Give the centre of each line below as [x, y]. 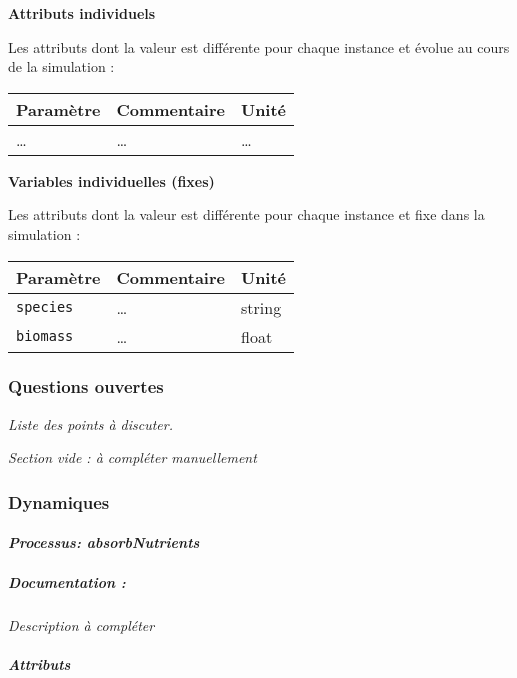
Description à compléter [81, 624]
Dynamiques [59, 501]
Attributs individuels [82, 13]
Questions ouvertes [86, 386]
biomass [45, 336]
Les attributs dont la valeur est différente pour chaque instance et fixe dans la [246, 214]
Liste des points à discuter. [90, 423]
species [45, 307]
